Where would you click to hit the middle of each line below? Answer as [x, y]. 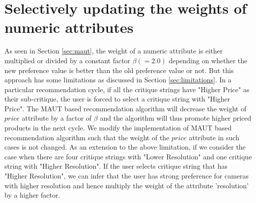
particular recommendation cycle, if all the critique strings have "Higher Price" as [127, 89]
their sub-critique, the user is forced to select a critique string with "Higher [117, 99]
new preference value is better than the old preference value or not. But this [119, 70]
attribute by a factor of [57, 118]
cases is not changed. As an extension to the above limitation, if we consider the [125, 147]
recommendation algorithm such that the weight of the [87, 137]
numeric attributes [69, 27]
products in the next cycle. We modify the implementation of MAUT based [118, 128]
